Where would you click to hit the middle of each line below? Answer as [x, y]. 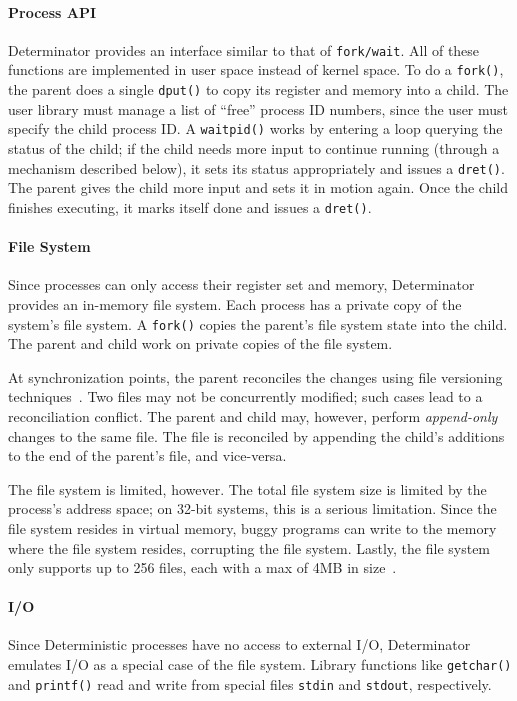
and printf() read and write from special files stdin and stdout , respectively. [250, 683]
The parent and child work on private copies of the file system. [200, 343]
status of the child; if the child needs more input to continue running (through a [254, 148]
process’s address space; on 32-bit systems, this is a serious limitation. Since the [252, 508]
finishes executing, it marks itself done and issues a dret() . [190, 206]
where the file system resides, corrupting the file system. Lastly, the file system [249, 547]
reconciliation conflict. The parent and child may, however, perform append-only [253, 415]
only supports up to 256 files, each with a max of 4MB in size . [202, 567]
